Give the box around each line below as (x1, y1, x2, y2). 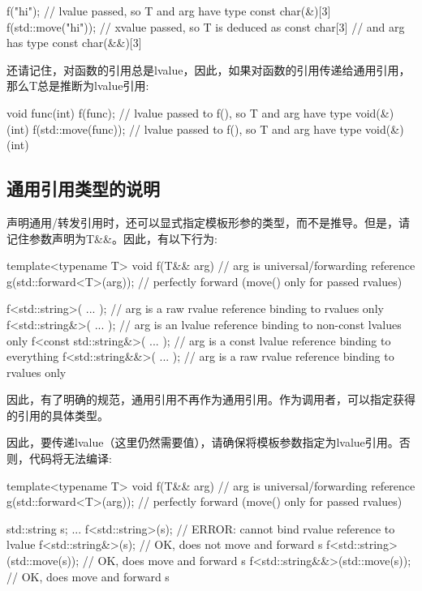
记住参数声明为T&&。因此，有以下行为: (6, 229, 217, 246)
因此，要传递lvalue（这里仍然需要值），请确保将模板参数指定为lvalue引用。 (6, 434, 399, 451)
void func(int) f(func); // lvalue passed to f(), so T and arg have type (6, 104, 351, 121)
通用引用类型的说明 (6, 176, 160, 201)
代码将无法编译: (28, 450, 112, 467)
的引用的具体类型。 (6, 406, 109, 423)
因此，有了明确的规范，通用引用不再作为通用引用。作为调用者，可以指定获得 (6, 391, 416, 408)
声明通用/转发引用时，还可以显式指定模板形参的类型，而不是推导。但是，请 (6, 213, 410, 230)
